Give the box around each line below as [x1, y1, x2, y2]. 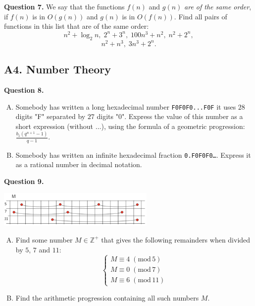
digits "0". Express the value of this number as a [97, 111, 243, 122]
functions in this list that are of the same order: [4, 21, 149, 31]
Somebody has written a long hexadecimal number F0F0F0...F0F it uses [15, 101, 236, 112]
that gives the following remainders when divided [101, 234, 251, 245]
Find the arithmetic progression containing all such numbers [15, 292, 199, 303]
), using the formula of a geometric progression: [101, 121, 245, 131]
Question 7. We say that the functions [4, 1, 125, 11]
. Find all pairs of [174, 11, 227, 21]
